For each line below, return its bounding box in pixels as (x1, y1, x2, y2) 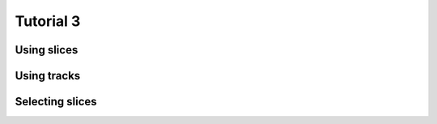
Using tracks (15, 69, 81, 83)
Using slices (15, 43, 78, 57)
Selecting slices (15, 95, 97, 109)
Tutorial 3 (15, 12, 81, 30)
